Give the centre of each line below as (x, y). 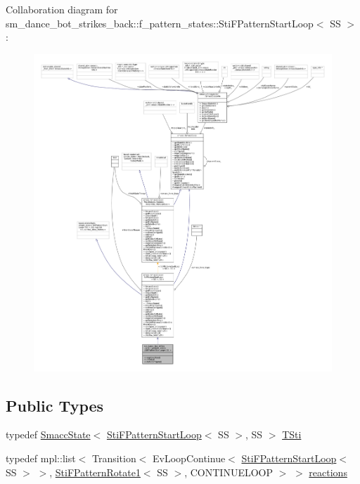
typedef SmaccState (48, 434)
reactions (328, 472)
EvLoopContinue (189, 458)
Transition (114, 458)
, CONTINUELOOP (229, 472)
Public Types (55, 405)
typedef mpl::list (41, 458)
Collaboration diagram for (62, 9)
